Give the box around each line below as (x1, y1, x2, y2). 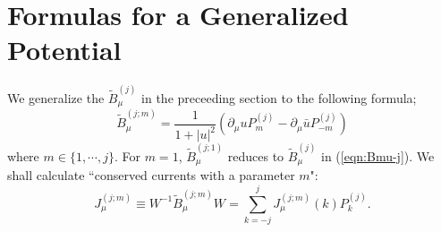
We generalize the (7, 88, 105, 107)
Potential (7, 31, 122, 68)
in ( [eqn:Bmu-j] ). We (321, 146, 435, 165)
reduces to (227, 146, 284, 165)
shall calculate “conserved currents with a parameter (7, 166, 295, 185)
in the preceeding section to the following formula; (141, 88, 417, 107)
